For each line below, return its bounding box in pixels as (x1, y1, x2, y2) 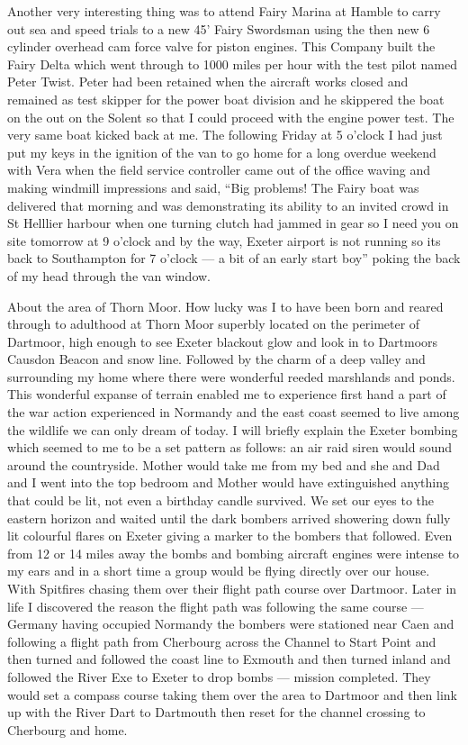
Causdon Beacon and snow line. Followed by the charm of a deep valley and (7, 350, 426, 368)
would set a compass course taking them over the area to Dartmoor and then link (7, 685, 457, 704)
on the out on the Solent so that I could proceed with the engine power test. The (7, 107, 454, 126)
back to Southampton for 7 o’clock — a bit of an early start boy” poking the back (7, 249, 461, 268)
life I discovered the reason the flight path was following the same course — (7, 596, 424, 615)
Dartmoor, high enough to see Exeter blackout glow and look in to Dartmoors (7, 332, 438, 350)
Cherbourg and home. (7, 720, 128, 739)
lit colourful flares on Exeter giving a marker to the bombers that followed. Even (7, 526, 453, 545)
